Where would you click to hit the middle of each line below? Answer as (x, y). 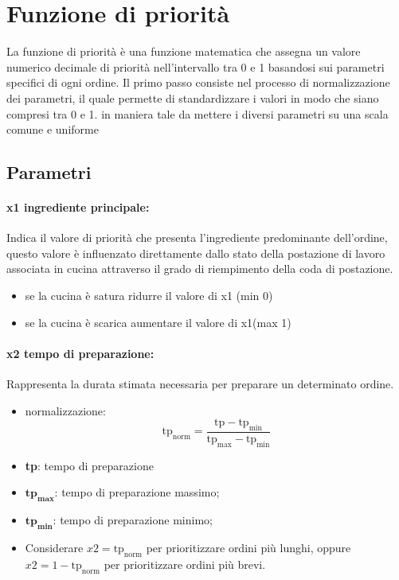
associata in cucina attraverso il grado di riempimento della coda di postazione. (200, 269)
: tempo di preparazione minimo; (133, 520)
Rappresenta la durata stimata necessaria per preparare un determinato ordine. (200, 384)
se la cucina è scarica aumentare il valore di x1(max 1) (158, 322)
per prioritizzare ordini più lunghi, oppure (248, 548)
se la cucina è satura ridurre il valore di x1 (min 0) (149, 296)
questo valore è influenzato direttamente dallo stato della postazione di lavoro (196, 253)
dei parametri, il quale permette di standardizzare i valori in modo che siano (193, 97)
